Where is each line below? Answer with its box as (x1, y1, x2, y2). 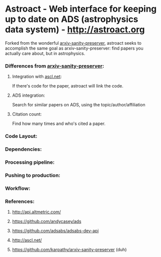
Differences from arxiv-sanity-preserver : (5, 62, 105, 69)
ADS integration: (12, 92, 45, 98)
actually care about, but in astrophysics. (5, 50, 85, 56)
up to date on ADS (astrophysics (5, 14, 139, 25)
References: (5, 198, 35, 205)
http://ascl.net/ (12, 237, 42, 243)
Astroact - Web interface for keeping (5, 3, 157, 15)
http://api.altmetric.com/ (12, 209, 61, 215)
